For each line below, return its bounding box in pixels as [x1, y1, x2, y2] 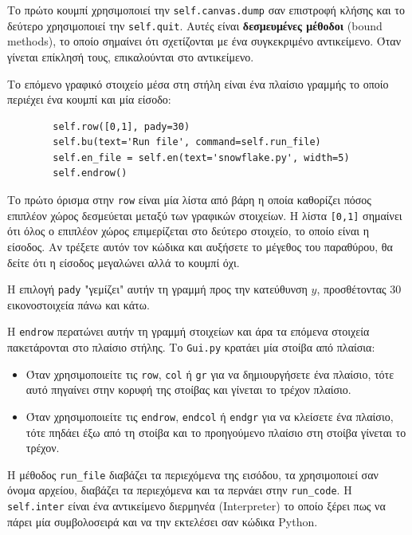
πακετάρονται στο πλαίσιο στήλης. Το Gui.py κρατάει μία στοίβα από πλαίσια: [7, 339, 375, 356]
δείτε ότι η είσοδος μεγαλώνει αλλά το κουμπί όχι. [7, 254, 240, 270]
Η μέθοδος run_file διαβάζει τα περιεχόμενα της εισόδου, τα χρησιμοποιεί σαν [7, 466, 379, 482]
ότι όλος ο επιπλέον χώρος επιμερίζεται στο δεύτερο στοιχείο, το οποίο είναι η [7, 222, 369, 239]
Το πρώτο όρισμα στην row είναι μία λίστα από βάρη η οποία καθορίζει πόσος [7, 191, 371, 208]
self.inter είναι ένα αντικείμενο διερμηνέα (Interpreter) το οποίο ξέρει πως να [7, 498, 386, 514]
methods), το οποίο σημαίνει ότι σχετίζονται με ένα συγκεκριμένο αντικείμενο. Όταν [7, 33, 402, 49]
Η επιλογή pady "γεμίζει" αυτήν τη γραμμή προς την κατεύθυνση [7, 281, 308, 297]
